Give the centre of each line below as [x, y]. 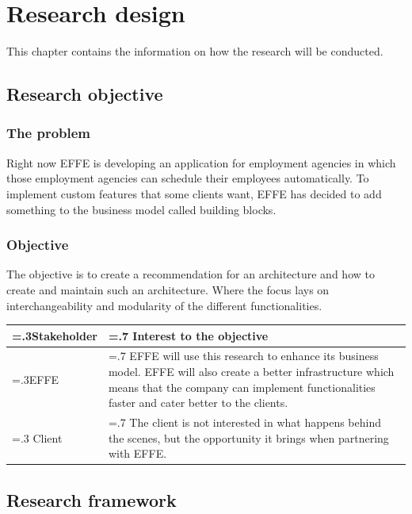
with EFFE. [137, 453]
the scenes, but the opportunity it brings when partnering [248, 437]
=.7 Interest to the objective [188, 335]
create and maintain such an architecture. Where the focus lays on [168, 289]
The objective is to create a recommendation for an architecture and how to [191, 274]
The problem [49, 133]
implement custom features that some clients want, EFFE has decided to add [194, 193]
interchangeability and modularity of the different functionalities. [164, 305]
